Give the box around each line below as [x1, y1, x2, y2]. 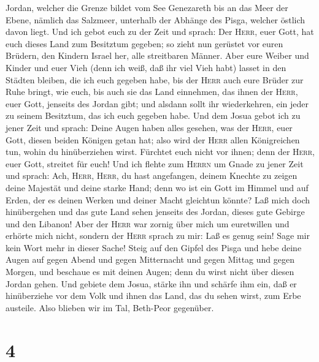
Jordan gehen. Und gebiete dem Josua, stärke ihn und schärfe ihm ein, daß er [6, 277, 297, 290]
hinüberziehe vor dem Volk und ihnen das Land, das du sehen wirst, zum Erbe [6, 289, 301, 302]
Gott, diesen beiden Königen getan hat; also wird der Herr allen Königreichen [6, 133, 300, 146]
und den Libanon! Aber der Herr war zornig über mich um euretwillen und [6, 217, 290, 230]
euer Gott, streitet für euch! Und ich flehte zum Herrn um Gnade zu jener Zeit [6, 157, 304, 170]
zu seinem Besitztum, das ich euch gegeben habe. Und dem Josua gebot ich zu [6, 109, 301, 122]
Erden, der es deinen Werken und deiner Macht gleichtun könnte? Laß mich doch [6, 193, 310, 206]
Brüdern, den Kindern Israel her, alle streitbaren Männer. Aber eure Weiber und [6, 49, 309, 62]
